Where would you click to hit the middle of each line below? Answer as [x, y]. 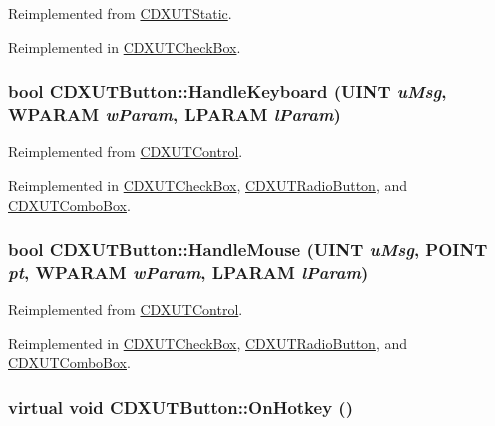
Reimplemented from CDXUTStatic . [120, 13]
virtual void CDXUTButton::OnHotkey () [180, 406]
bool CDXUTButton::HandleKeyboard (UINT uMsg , [227, 91]
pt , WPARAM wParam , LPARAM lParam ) [188, 271]
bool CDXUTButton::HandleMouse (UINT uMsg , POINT [248, 249]
